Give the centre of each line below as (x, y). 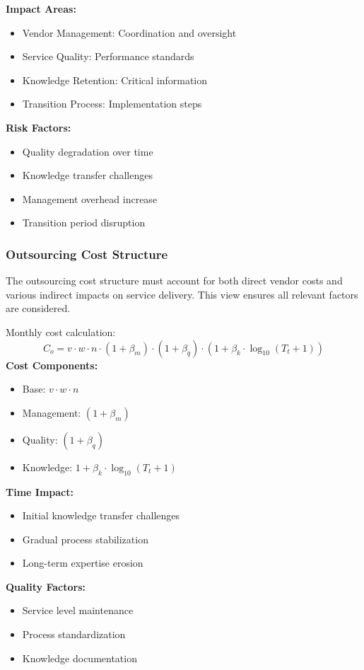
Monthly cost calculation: (61, 331)
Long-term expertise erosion (83, 563)
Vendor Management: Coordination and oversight (129, 32)
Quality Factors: (46, 586)
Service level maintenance (78, 610)
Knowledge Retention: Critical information (115, 80)
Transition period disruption (84, 223)
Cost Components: (52, 365)
